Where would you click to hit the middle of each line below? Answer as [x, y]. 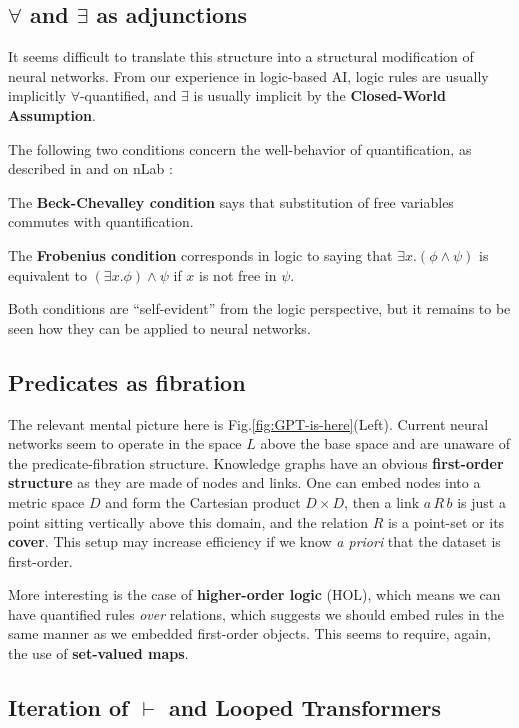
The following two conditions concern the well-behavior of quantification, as [240, 148]
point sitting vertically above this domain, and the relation [188, 521]
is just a [481, 501]
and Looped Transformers [305, 707]
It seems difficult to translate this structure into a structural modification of [241, 56]
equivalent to [47, 274]
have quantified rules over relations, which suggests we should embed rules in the [256, 613]
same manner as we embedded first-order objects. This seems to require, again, [249, 633]
